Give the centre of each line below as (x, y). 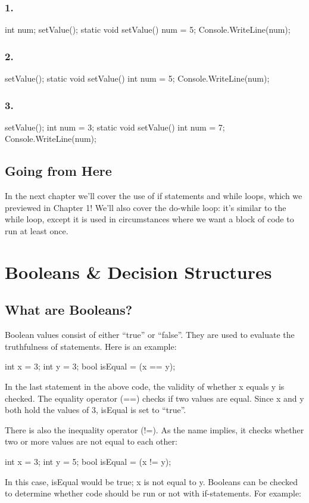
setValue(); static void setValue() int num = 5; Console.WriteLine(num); (137, 78)
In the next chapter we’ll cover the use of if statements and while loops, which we (154, 196)
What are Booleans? (69, 310)
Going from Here (58, 171)
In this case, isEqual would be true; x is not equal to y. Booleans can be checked (151, 481)
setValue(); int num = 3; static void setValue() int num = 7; (115, 127)
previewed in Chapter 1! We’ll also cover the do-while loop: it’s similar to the (146, 207)
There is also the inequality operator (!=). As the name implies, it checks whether (154, 429)
